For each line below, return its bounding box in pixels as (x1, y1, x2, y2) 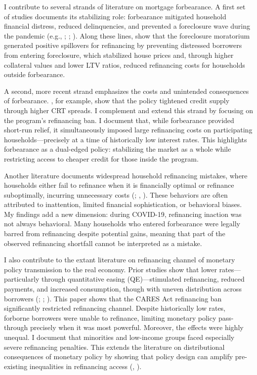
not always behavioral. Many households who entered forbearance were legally (4, 218, 240, 229)
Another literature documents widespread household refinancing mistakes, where (4, 170, 248, 180)
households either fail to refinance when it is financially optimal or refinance (4, 180, 234, 190)
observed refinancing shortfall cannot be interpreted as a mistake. (4, 238, 202, 248)
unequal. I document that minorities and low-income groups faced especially (4, 332, 235, 342)
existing (4, 361, 28, 371)
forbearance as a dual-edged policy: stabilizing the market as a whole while (4, 144, 231, 154)
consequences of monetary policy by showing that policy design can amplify (4, 351, 233, 362)
